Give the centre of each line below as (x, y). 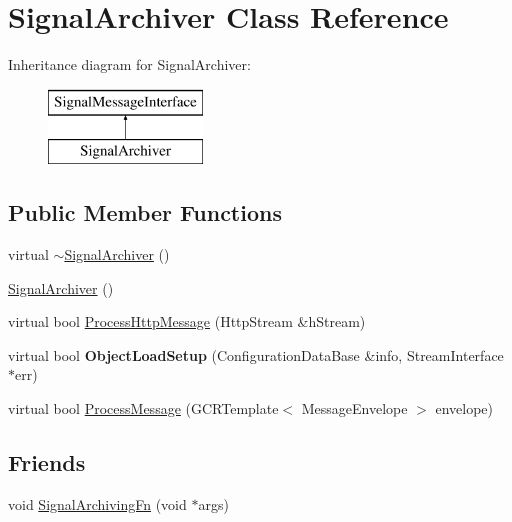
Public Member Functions (145, 212)
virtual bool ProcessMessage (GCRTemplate (143, 408)
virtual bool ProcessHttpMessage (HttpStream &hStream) (187, 321)
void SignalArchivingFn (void (97, 503)
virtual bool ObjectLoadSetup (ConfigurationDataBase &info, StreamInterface (256, 354)
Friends (47, 462)
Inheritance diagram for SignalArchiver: (129, 64)
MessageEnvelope (354, 408)
